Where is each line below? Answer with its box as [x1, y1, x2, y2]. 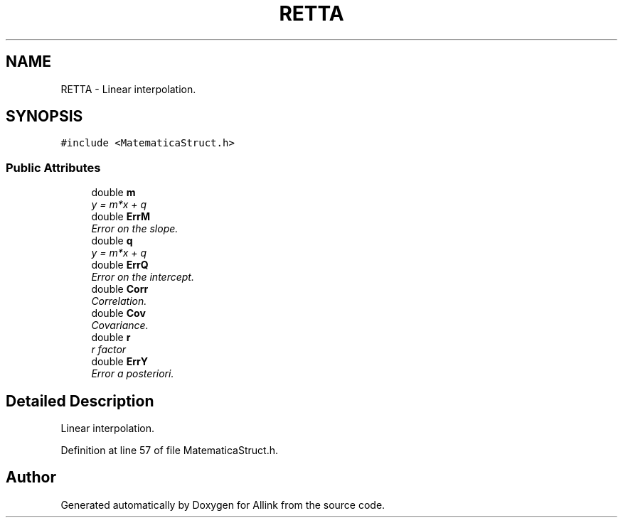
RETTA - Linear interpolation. [60, 82, 196, 95]
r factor [91, 343, 127, 356]
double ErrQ [91, 259, 149, 271]
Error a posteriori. [91, 367, 174, 380]
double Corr [91, 283, 149, 296]
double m [91, 186, 136, 199]
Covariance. [91, 319, 149, 332]
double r [91, 331, 131, 344]
